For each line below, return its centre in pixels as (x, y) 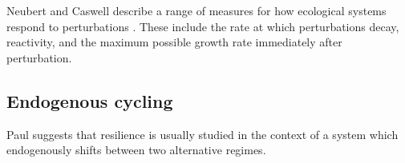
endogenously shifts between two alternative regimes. (136, 150)
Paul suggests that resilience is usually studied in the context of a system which (202, 134)
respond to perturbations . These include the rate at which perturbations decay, (203, 26)
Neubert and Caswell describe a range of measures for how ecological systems (196, 10)
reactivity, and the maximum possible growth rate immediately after (174, 42)
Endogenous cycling (90, 100)
